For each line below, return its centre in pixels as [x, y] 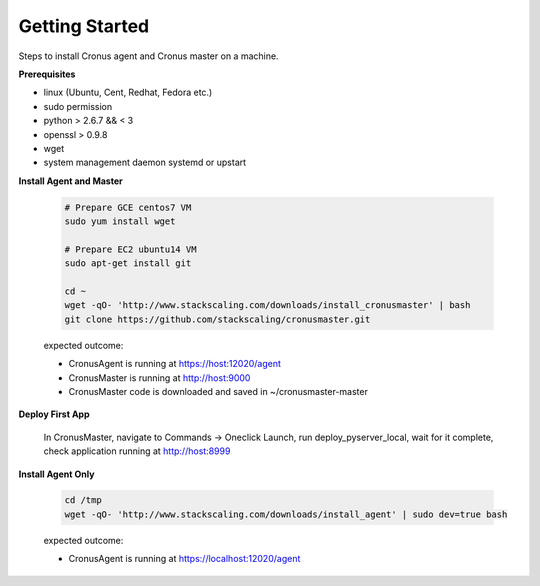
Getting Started [84, 26]
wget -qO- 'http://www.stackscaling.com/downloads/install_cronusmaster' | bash [267, 305]
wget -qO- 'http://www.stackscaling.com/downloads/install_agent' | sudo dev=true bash [286, 514]
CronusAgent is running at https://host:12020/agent [175, 364]
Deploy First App [54, 414]
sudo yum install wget [120, 221]
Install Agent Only [56, 474]
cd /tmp [83, 500]
